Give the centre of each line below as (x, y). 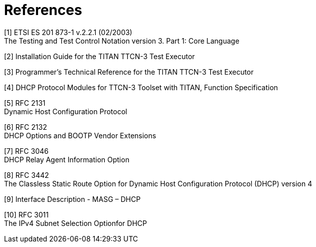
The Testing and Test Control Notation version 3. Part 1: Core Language (122, 41)
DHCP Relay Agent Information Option (67, 159)
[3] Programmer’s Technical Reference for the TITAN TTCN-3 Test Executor (129, 72)
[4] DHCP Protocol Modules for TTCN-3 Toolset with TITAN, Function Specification (141, 87)
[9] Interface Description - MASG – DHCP (72, 199)
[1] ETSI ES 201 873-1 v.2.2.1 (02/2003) (68, 32)
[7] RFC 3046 (26, 151)
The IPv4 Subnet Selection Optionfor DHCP (75, 223)
